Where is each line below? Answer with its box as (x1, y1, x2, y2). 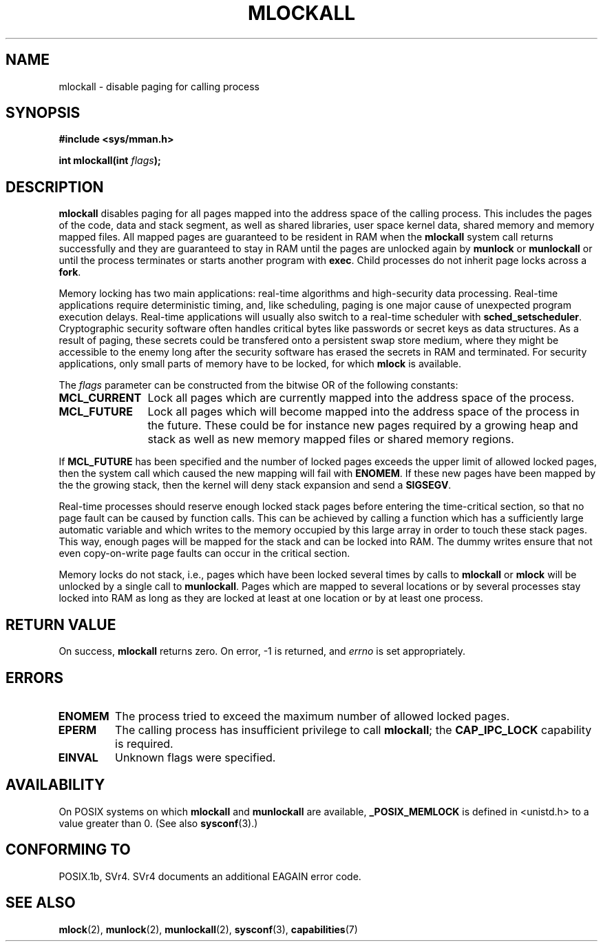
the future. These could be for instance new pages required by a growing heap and (147, 418, 578, 433)
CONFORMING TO (6, 841, 131, 859)
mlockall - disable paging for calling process (59, 80, 260, 92)
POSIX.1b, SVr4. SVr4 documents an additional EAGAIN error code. (59, 870, 361, 882)
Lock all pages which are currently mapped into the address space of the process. (147, 391, 575, 405)
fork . (59, 266, 81, 278)
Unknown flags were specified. (115, 750, 276, 764)
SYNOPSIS (6, 104, 81, 122)
